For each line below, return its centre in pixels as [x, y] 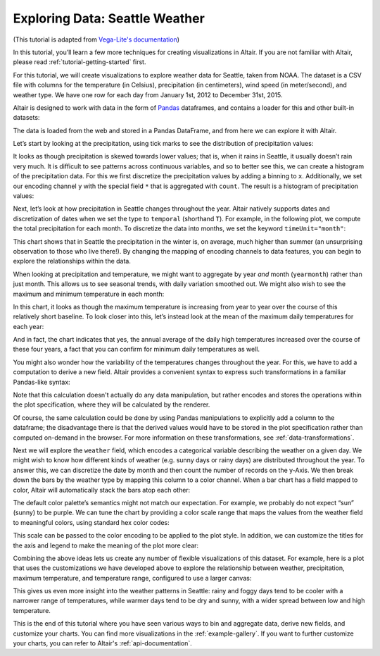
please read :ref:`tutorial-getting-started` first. [80, 62]
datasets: [26, 118]
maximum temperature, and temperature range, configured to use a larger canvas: [132, 578]
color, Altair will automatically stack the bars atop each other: [102, 490]
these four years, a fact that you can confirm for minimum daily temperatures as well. [137, 349]
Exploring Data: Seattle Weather [109, 18]
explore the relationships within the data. [72, 261]
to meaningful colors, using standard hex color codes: [91, 522]
